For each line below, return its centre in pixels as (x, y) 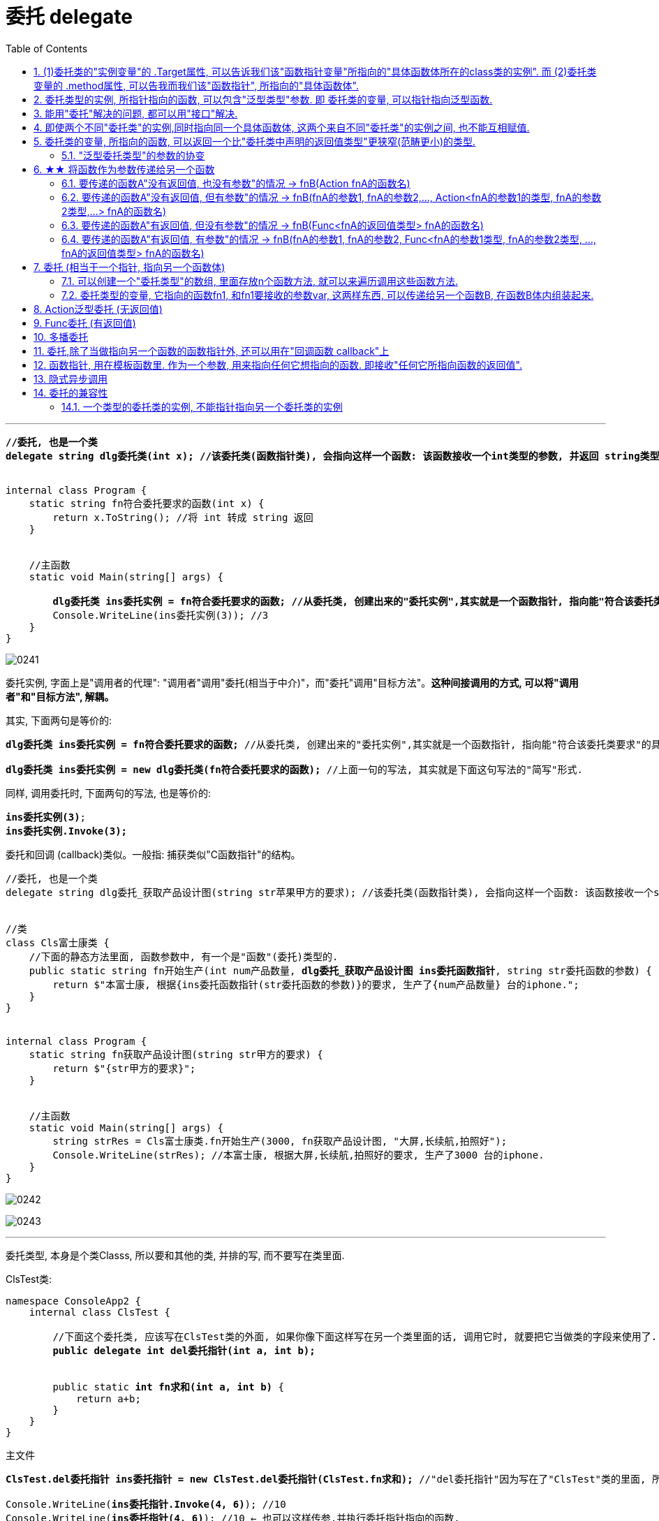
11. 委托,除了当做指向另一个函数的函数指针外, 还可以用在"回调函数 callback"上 (212, 351)
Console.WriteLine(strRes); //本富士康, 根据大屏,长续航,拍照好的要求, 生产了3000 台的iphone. (298, 1155)
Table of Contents (47, 48)
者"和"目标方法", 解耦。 (60, 696)
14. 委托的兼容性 (71, 392)
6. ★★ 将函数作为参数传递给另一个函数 (124, 169)
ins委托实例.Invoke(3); (67, 831)
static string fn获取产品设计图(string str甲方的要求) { (176, 1054)
